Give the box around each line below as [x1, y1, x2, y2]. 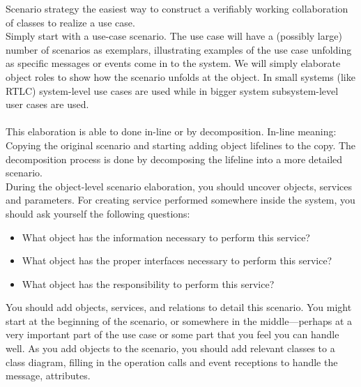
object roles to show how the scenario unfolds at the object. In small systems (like [6, 69, 355, 84]
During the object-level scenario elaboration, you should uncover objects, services [6, 179, 352, 193]
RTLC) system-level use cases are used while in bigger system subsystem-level [6, 83, 339, 98]
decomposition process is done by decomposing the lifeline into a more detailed [6, 151, 343, 166]
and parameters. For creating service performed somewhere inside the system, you [6, 192, 355, 207]
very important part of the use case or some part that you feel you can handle [6, 327, 339, 342]
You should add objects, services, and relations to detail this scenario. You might [6, 300, 352, 314]
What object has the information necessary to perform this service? [22, 229, 310, 244]
